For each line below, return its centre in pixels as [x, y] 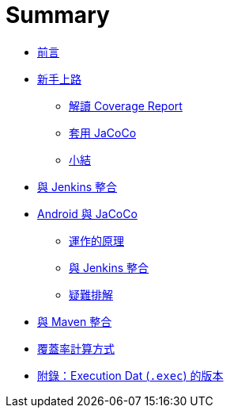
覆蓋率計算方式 [76, 348]
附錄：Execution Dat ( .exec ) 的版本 [130, 375]
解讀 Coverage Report [126, 105]
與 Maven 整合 [75, 321]
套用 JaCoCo [103, 132]
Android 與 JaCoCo [87, 213]
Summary [58, 15]
